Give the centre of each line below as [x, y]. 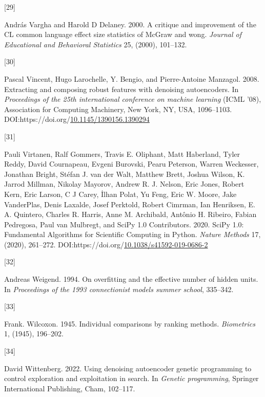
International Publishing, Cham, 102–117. [70, 388]
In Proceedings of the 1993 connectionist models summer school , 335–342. [119, 289]
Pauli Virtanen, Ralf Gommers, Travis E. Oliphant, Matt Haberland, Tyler [122, 154]
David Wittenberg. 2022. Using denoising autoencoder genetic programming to [128, 368]
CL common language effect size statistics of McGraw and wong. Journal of [123, 34]
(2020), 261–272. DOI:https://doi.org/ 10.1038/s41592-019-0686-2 [106, 244]
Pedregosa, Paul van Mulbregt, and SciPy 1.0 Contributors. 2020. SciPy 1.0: [124, 224]
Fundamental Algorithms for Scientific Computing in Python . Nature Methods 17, [132, 234]
